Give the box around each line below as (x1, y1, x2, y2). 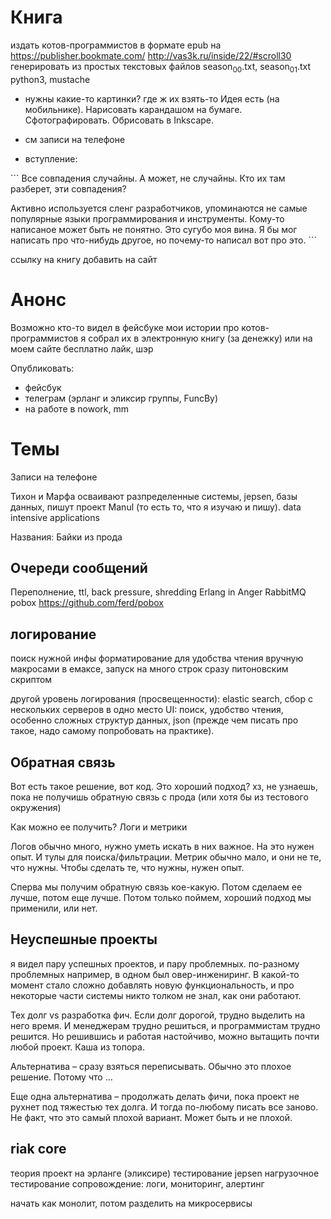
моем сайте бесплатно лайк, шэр (10, 342, 154, 355)
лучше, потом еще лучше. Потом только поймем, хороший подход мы (10, 892, 312, 904)
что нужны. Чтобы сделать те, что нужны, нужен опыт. (10, 862, 245, 874)
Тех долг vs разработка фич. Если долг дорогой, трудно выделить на (10, 1009, 306, 1021)
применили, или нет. (10, 902, 98, 915)
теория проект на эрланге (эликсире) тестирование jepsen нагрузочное (10, 1167, 320, 1179)
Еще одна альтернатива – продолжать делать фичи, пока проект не (10, 1090, 300, 1102)
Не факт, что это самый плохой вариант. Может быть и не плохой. (10, 1111, 293, 1123)
